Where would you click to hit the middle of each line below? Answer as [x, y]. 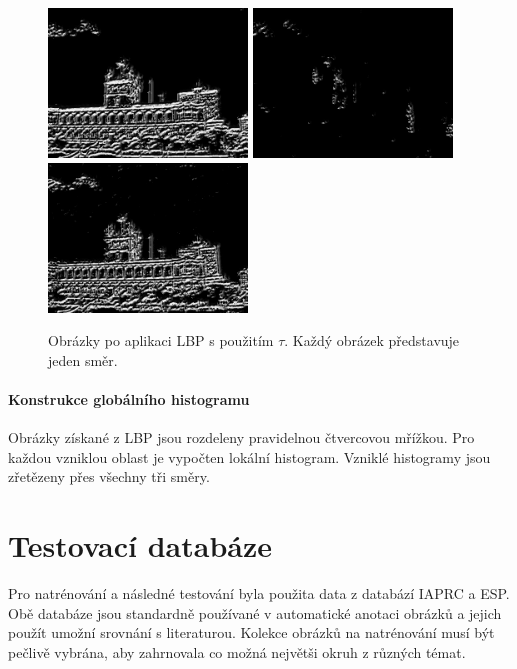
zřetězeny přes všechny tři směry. [109, 476]
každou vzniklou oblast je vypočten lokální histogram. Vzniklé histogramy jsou [249, 456]
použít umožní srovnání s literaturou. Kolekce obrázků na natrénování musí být [251, 632]
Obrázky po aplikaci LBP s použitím [161, 340]
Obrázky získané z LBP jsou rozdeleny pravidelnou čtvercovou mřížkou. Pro [241, 437]
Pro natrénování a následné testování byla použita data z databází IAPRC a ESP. [259, 593]
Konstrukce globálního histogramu [129, 398]
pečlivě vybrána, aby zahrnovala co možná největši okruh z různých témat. [237, 651]
